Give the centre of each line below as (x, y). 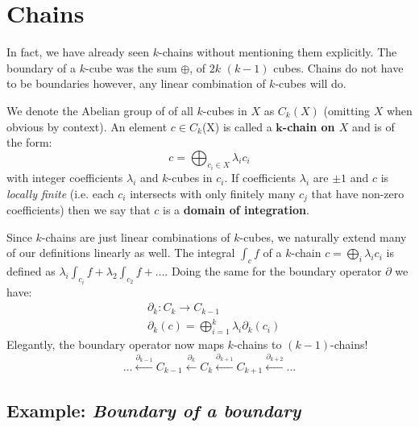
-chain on (309, 126)
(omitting (347, 110)
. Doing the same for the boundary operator (273, 271)
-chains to (257, 344)
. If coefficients (260, 178)
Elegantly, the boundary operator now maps (115, 344)
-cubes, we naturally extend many (323, 236)
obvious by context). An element (87, 126)
